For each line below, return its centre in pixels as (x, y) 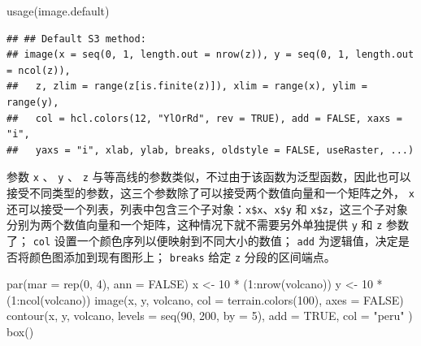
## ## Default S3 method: (76, 39)
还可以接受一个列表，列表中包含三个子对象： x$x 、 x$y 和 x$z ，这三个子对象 (207, 208)
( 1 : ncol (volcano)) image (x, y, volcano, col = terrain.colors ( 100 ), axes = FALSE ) (205, 299)
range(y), (33, 102)
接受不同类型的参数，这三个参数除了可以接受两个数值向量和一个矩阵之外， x (210, 192)
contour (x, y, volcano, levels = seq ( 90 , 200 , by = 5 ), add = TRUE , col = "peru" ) (210, 316)
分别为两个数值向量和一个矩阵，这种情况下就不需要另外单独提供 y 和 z (195, 225)
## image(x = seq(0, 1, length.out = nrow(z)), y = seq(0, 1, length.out (210, 55)
